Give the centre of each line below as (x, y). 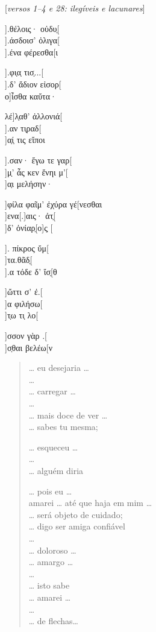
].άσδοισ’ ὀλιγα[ (32, 40)
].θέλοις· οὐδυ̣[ (32, 28)
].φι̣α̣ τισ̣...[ (24, 72)
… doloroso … (52, 550)
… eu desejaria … (59, 368)
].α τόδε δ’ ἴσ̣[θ (31, 271)
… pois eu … (50, 491)
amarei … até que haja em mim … (90, 503)
